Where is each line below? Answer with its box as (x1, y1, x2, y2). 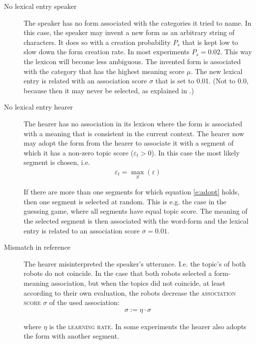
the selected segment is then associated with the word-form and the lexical (24, 215, 249, 226)
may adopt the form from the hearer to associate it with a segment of (24, 138, 234, 148)
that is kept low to (182, 37, 238, 47)
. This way (220, 46, 252, 57)
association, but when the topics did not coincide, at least (51, 277, 225, 288)
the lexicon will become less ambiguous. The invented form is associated (24, 56, 241, 66)
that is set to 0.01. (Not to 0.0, (155, 76, 249, 86)
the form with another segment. (24, 331, 119, 341)
